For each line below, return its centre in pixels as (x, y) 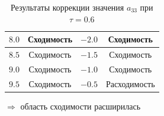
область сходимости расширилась (81, 106)
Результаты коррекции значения (67, 7)
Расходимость (130, 83)
